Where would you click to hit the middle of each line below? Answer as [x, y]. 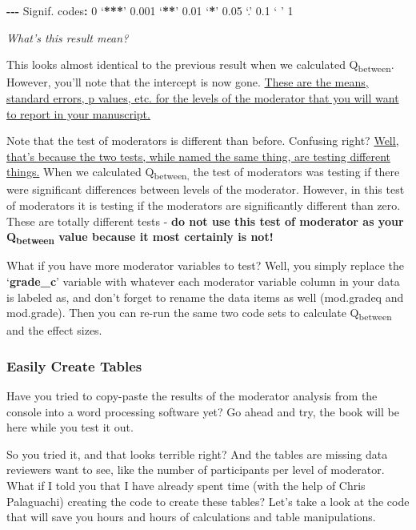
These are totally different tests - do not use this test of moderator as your [205, 221]
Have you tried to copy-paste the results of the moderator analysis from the [192, 396]
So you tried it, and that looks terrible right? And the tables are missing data [197, 454]
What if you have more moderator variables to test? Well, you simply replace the [206, 265]
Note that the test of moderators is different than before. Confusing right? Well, [203, 141]
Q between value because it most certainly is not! [140, 237]
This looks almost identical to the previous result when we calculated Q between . [200, 65]
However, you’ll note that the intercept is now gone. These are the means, [188, 82]
